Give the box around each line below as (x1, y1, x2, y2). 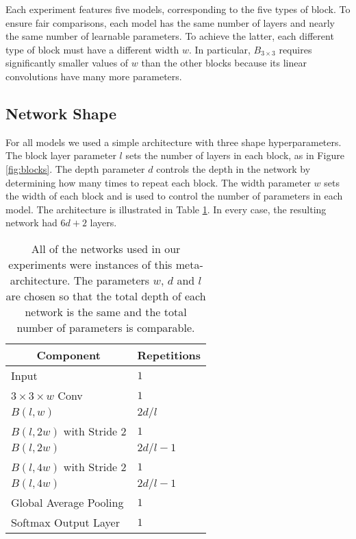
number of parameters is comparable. (16, 319, 195, 335)
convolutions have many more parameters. (5, 69, 182, 83)
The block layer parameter (5, 148, 116, 163)
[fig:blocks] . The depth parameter (5, 161, 145, 176)
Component (36, 346, 101, 363)
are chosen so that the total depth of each (5, 287, 206, 304)
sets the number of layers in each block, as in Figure (125, 148, 344, 163)
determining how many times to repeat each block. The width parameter (5, 175, 311, 189)
